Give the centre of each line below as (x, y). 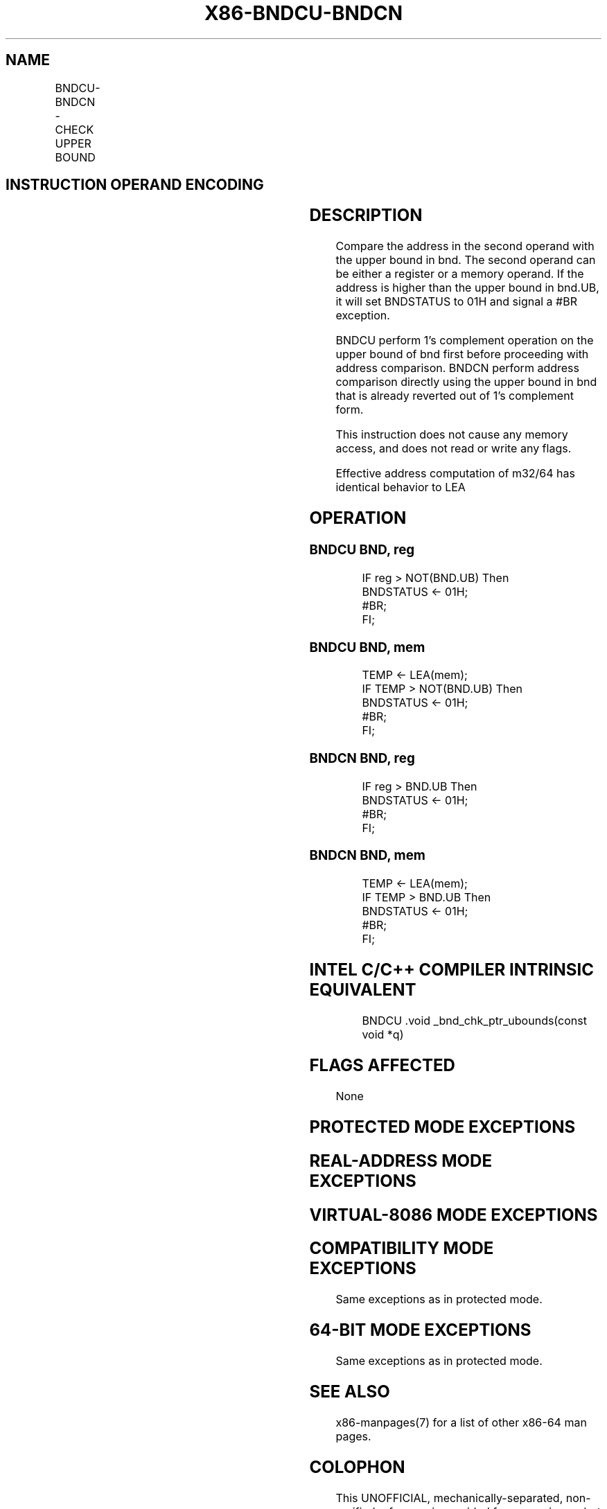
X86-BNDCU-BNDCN (303, 13)
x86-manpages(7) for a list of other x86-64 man (461, 1422)
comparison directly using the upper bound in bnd (466, 382)
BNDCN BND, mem (367, 856)
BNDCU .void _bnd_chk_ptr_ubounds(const (474, 1021)
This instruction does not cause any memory (452, 435)
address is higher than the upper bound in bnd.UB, (467, 288)
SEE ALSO (350, 1392)
